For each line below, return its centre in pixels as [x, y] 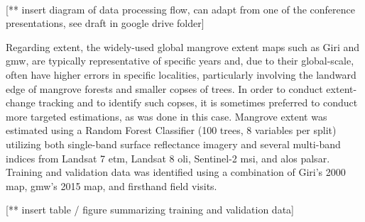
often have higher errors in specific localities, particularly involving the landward [181, 74]
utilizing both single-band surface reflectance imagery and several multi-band [173, 144]
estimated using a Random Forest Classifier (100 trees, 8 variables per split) [171, 130]
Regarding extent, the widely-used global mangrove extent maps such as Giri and [183, 46]
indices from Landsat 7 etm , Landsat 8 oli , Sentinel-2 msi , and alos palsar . [168, 158]
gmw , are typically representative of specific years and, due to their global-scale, [180, 61]
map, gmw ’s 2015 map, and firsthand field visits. [111, 185]
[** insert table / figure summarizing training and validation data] [150, 210]
